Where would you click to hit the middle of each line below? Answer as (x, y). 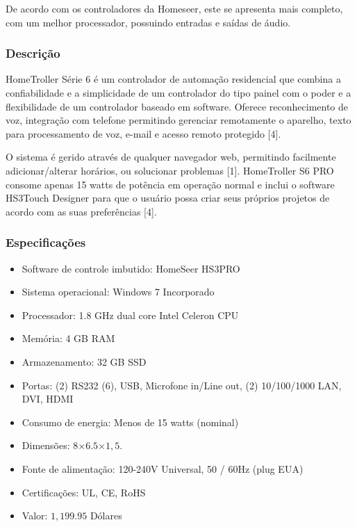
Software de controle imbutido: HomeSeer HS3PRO (131, 268)
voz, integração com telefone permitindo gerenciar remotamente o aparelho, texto (178, 120)
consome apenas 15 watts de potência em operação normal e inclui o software (170, 184)
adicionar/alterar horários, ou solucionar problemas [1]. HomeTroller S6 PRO (170, 170)
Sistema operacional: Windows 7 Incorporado (118, 292)
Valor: (35, 516)
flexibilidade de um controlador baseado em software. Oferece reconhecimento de (177, 106)
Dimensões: (46, 445)
